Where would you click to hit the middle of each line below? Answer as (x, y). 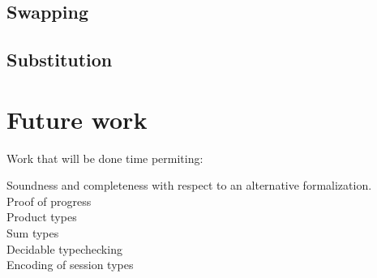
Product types (42, 217)
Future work (77, 119)
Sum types (33, 233)
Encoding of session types (70, 265)
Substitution (60, 60)
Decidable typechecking (64, 248)
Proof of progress (49, 201)
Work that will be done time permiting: (105, 158)
